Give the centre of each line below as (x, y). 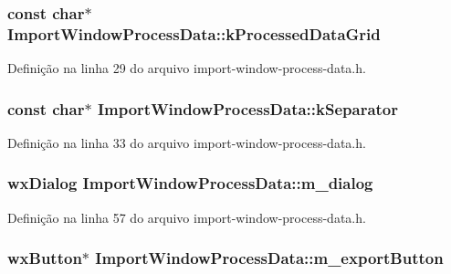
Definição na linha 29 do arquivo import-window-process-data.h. (187, 68)
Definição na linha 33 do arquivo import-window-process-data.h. (187, 142)
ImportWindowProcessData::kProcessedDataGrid (194, 33)
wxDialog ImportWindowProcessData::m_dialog (190, 183)
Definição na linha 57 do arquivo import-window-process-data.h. (187, 217)
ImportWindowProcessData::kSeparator (248, 108)
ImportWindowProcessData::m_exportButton (269, 258)
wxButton (45, 258)
